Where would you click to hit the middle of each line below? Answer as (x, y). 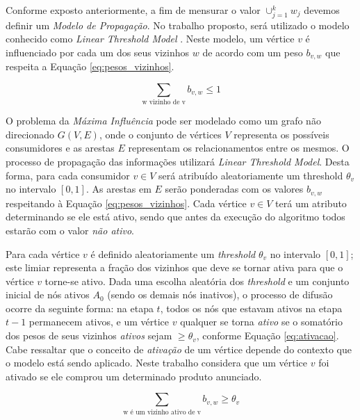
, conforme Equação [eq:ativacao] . (268, 336)
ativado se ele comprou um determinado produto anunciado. (134, 376)
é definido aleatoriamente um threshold (173, 253)
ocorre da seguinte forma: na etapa (80, 308)
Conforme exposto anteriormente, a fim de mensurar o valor (133, 10)
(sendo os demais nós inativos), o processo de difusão (220, 294)
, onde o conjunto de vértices (160, 134)
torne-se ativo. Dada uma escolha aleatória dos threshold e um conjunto (197, 281)
